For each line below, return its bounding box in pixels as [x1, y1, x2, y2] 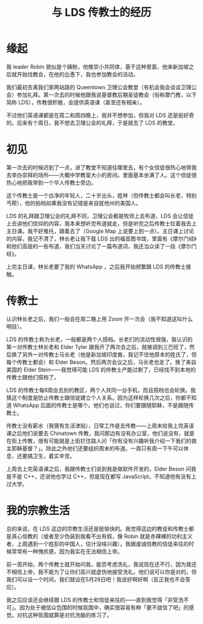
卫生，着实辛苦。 [32, 452, 76, 459]
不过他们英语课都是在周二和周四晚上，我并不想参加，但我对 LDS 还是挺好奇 [6, 111, 195, 119]
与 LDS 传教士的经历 [51, 5, 152, 19]
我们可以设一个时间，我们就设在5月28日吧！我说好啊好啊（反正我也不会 [6, 576, 185, 583]
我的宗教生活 [6, 504, 71, 517]
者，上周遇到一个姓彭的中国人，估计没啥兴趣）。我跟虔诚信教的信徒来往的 [6, 540, 189, 547]
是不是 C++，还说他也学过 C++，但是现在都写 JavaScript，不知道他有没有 [6, 473, 192, 480]
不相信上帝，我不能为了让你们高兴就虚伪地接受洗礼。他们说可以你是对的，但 [6, 568, 197, 576]
